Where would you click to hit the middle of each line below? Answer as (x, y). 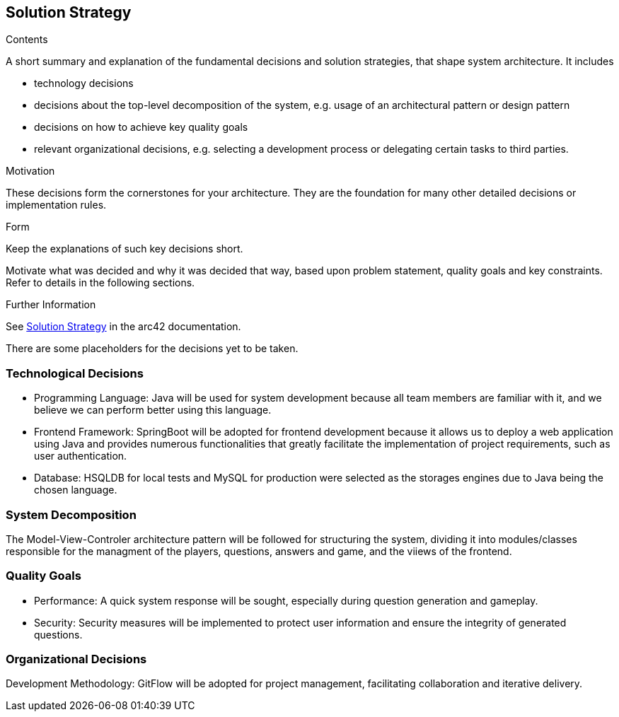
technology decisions (84, 83)
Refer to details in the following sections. (100, 283)
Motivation (30, 171)
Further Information (51, 305)
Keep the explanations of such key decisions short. (125, 249)
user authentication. (81, 456)
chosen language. (76, 490)
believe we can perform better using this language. (153, 410)
